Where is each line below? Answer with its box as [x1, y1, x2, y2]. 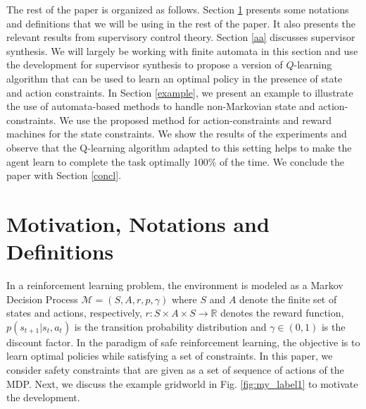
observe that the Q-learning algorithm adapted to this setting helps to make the [6, 140, 352, 154]
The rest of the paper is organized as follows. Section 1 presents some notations [6, 2, 349, 16]
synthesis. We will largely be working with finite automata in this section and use [6, 43, 358, 58]
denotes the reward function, [220, 305, 344, 320]
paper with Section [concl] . [6, 168, 122, 183]
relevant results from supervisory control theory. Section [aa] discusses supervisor [6, 30, 355, 44]
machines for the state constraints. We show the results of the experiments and [6, 126, 347, 141]
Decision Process [6, 291, 78, 306]
